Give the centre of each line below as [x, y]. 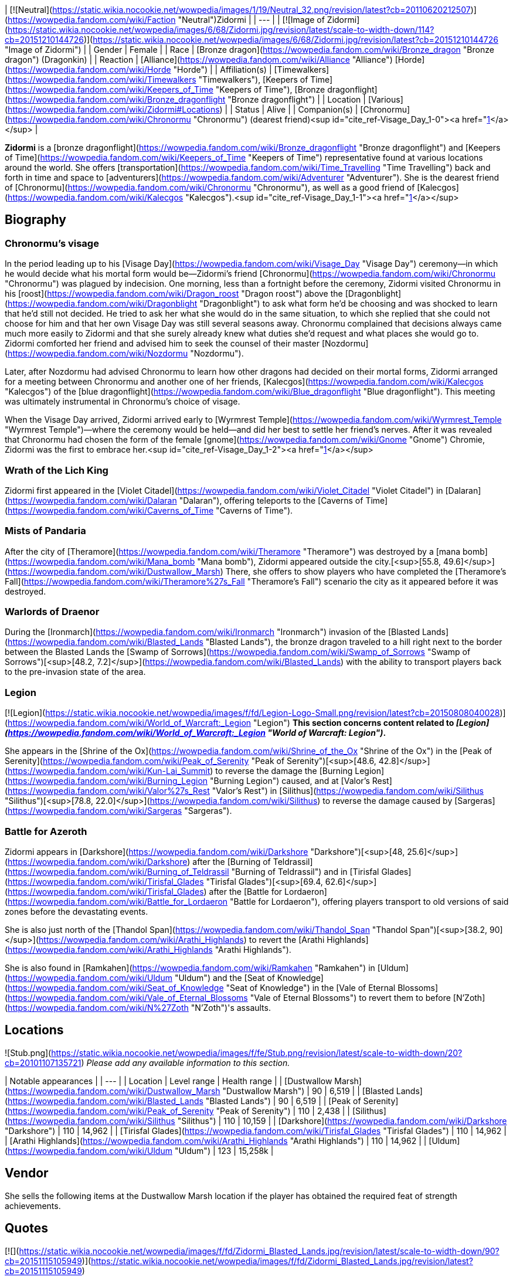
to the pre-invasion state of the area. [75, 672]
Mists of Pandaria [45, 531]
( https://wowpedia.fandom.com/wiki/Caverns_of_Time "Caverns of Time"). [149, 510]
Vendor [27, 1173]
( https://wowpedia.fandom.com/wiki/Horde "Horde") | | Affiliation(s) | [138, 69]
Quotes [27, 1228]
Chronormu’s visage [52, 243]
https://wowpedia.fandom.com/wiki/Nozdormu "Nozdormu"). [126, 354]
